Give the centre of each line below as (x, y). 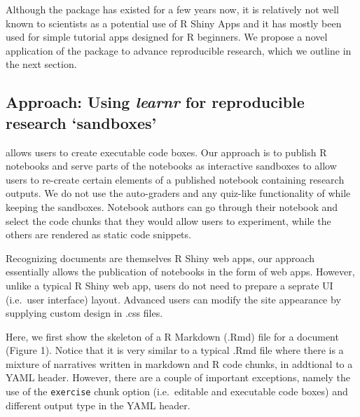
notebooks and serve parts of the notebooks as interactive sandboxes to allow (171, 166)
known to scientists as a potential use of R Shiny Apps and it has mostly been (174, 23)
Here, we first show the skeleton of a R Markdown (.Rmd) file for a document (172, 336)
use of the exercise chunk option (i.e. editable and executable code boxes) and (177, 391)
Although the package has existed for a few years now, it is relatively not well (172, 9)
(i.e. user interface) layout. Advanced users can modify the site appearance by (173, 299)
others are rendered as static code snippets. (98, 234)
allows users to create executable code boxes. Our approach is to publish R (166, 152)
